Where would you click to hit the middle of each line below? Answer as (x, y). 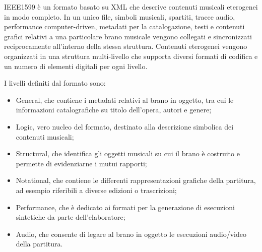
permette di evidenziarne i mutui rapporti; (81, 163)
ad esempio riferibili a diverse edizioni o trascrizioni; (96, 190)
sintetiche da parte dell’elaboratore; (71, 217)
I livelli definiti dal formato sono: (55, 83)
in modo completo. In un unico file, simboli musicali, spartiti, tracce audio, (120, 16)
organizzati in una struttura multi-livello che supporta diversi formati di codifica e (131, 56)
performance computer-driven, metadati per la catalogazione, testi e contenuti (124, 26)
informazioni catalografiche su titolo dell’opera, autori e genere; (114, 110)
